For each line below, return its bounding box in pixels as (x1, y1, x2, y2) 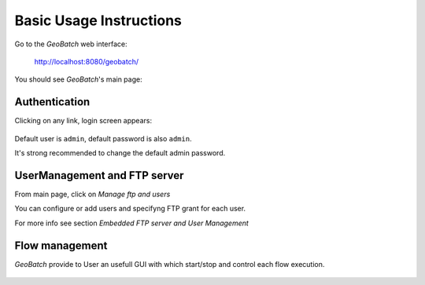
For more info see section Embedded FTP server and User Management (14, 218, 249, 228)
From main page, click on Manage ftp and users (14, 189, 171, 199)
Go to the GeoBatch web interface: (14, 39, 128, 49)
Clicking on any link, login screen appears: (14, 116, 153, 126)
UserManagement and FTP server (14, 169, 184, 182)
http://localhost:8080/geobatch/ (34, 57, 139, 66)
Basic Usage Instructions (14, 12, 183, 29)
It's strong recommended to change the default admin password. (14, 148, 226, 158)
